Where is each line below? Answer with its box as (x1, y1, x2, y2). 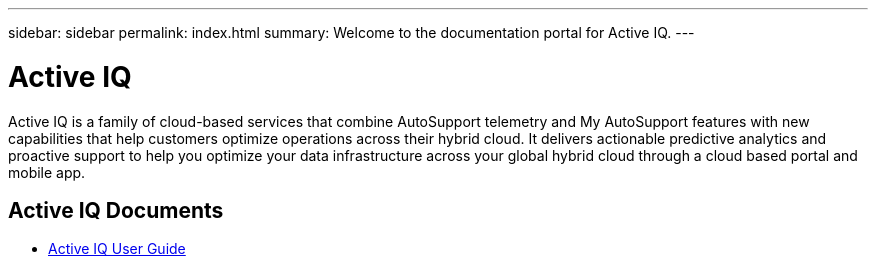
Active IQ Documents (8, 197, 224, 223)
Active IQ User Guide (48, 240, 186, 258)
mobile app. (8, 163, 86, 181)
